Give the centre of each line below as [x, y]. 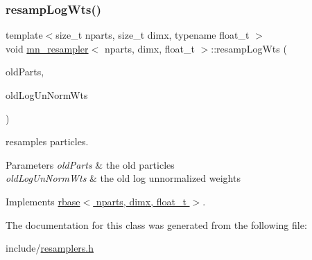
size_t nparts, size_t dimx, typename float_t [153, 35]
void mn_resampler [47, 48]
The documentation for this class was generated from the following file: [156, 224]
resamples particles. [47, 141]
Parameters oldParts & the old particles [90, 164]
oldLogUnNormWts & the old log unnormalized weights [123, 178]
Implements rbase [43, 201]
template [24, 35]
